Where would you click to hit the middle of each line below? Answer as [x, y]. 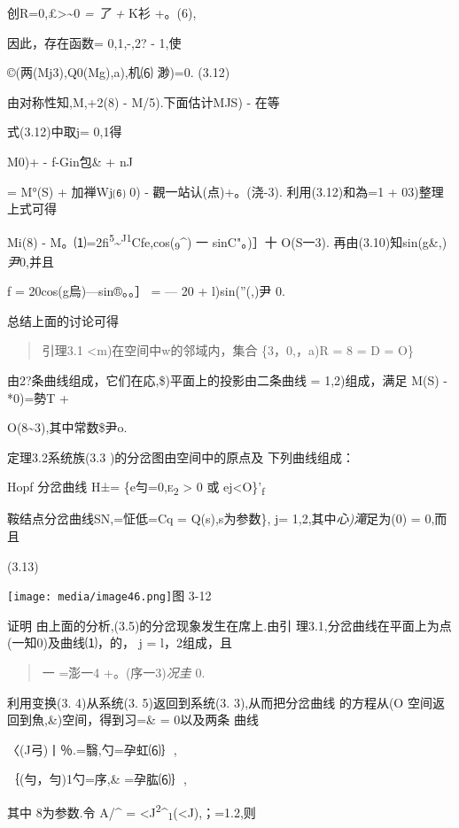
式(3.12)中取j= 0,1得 [65, 132]
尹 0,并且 [31, 261]
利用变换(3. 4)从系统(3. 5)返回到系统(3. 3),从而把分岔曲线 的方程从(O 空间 [220, 702]
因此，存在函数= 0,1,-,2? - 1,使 [94, 42]
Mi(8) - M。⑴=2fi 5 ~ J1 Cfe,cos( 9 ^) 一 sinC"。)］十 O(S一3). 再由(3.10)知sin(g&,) [227, 241]
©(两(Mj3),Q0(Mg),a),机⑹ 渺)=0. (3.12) [119, 72]
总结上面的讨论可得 [63, 320]
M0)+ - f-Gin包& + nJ [70, 161]
